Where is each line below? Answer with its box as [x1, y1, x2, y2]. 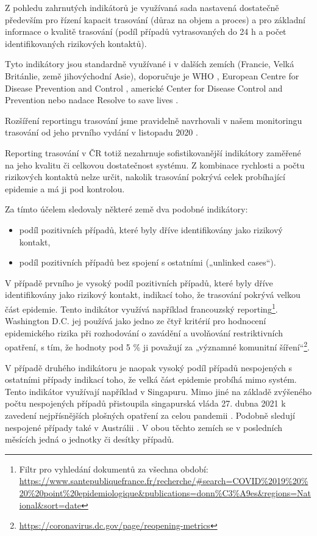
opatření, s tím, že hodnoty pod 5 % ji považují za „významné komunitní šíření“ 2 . [5, 339, 310, 353]
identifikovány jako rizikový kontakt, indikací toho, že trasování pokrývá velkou [5, 288, 301, 301]
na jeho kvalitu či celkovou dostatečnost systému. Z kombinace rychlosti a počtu [5, 158, 305, 171]
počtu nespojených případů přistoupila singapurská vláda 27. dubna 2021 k [5, 397, 286, 410]
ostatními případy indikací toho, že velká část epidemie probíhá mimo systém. [5, 373, 297, 386]
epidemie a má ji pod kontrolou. [5, 182, 125, 195]
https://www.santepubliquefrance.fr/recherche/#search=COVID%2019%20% [19, 474, 308, 487]
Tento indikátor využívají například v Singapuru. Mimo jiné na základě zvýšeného [5, 385, 312, 397]
